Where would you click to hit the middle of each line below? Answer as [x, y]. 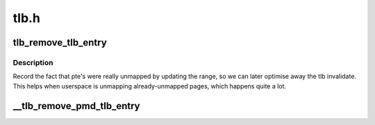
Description [33, 62]
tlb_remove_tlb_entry [60, 42]
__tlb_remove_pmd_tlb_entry [76, 106]
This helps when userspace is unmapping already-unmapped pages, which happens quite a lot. [150, 86]
